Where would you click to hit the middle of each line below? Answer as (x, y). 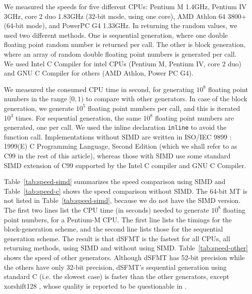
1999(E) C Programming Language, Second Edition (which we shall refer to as (121, 146)
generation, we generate (39, 108)
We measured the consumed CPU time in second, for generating (99, 89)
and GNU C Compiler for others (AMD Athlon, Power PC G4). (99, 73)
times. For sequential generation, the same (79, 117)
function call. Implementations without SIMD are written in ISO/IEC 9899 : (118, 136)
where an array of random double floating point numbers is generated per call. (120, 54)
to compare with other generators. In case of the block (167, 99)
